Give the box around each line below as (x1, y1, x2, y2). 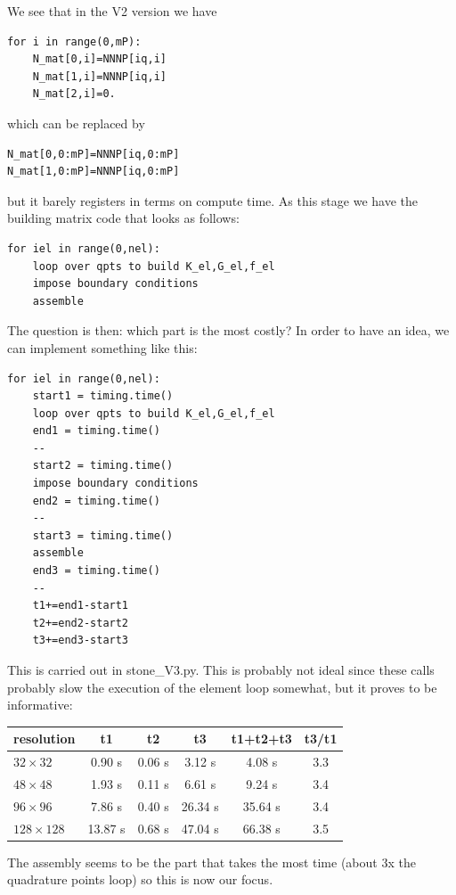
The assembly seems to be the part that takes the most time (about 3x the (7, 852, 416, 871)
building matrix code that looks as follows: (7, 209, 240, 227)
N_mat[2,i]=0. (32, 87, 116, 101)
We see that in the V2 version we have (7, 2, 217, 20)
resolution (13, 729, 76, 748)
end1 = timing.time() (32, 424, 160, 438)
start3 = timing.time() (32, 529, 174, 542)
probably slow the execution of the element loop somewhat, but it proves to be (7, 677, 437, 696)
